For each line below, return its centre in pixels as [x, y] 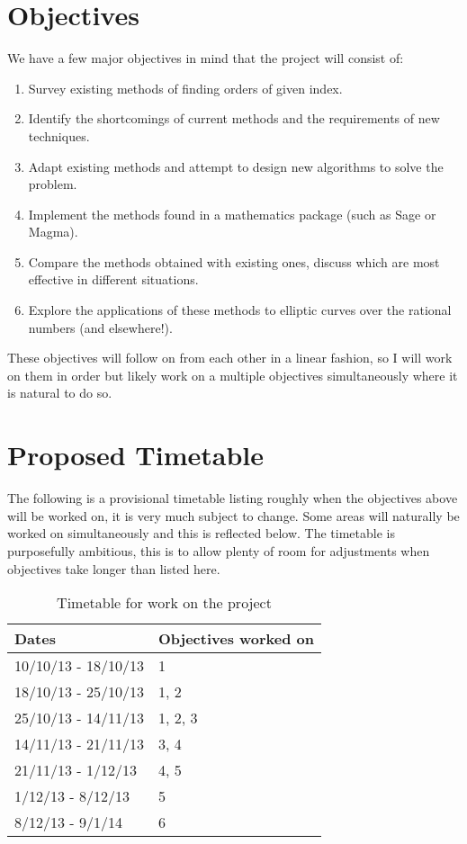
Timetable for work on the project [164, 603]
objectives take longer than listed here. [114, 568]
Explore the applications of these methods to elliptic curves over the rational [240, 310]
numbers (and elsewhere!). [100, 327]
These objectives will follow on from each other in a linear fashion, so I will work [230, 358]
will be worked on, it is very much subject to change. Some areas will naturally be [233, 515]
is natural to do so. [60, 393]
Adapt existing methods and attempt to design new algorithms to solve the [236, 166]
